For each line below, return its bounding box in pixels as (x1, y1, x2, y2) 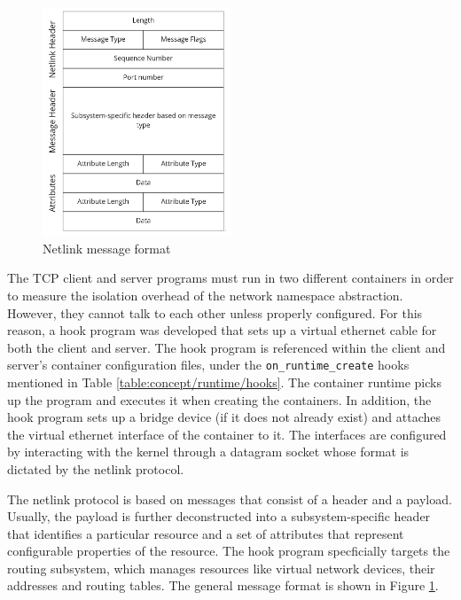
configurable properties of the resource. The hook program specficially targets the (7, 542, 450, 560)
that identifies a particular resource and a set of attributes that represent (7, 524, 404, 542)
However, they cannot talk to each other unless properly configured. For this (7, 303, 423, 322)
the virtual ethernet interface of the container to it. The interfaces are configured (7, 425, 447, 443)
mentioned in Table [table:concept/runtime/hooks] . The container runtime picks (7, 372, 441, 391)
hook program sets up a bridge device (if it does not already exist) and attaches (7, 408, 441, 426)
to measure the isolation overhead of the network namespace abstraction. (7, 285, 403, 304)
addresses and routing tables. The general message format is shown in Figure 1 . (7, 576, 439, 595)
